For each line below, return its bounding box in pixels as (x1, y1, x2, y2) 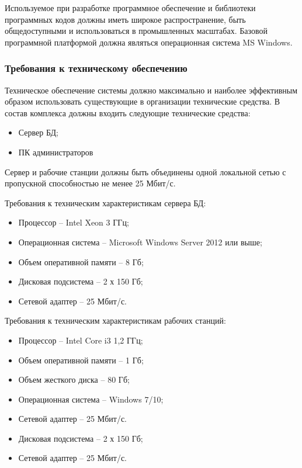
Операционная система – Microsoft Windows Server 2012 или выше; (18, 235, 262, 248)
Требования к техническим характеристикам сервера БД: (5, 196, 206, 209)
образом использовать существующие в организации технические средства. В (5, 95, 280, 108)
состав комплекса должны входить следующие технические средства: (5, 106, 251, 119)
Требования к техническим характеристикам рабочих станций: (5, 314, 226, 327)
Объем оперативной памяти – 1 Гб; (18, 353, 144, 366)
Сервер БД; (18, 126, 58, 138)
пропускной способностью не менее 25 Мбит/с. (5, 177, 176, 189)
